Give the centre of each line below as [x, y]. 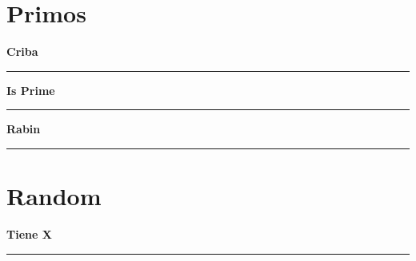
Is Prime [31, 90]
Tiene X [29, 234]
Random [54, 196]
